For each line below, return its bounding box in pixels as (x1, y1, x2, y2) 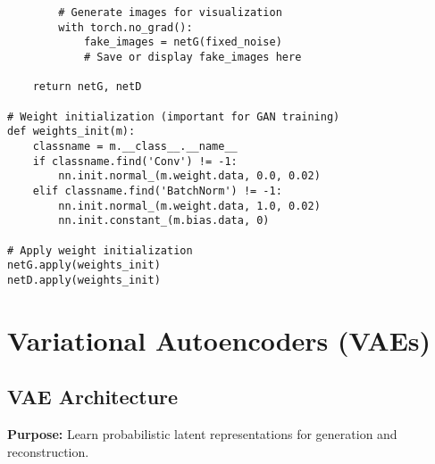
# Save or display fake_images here (83, 50, 302, 63)
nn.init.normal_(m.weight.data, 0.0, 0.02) (58, 170, 321, 183)
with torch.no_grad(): (58, 21, 193, 34)
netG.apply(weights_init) (7, 259, 161, 272)
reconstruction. (7, 442, 89, 460)
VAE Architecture (7, 383, 179, 410)
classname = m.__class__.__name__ (32, 139, 238, 153)
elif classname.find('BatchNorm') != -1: (32, 184, 282, 197)
